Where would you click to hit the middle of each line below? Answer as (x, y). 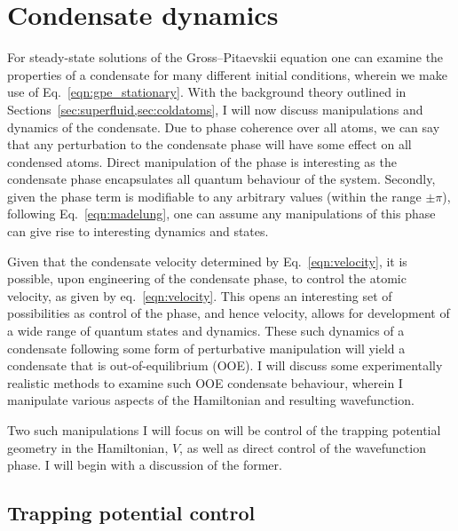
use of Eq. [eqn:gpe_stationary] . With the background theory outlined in (207, 92)
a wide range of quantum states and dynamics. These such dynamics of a (206, 331)
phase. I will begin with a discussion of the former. (145, 465)
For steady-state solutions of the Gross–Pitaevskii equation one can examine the (225, 57)
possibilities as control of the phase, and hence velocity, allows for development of (229, 313)
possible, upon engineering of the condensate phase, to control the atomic (207, 278)
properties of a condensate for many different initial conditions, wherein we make (227, 74)
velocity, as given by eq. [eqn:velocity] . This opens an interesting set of (200, 295)
